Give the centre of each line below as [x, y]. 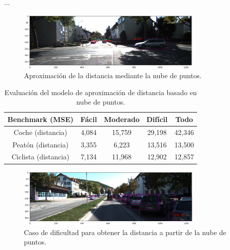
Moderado [122, 119]
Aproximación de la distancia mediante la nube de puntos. [113, 75]
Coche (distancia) [40, 132]
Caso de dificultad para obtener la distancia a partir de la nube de [125, 232]
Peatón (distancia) [40, 144]
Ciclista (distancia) [41, 157]
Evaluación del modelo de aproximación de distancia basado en [101, 92]
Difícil [157, 119]
